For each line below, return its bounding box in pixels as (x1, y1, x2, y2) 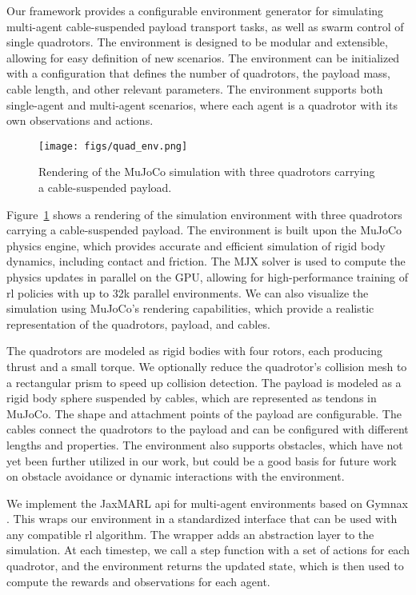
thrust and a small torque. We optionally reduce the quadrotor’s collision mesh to (6, 357, 407, 374)
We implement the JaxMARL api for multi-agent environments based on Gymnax (6, 494, 408, 511)
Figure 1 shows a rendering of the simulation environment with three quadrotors (6, 206, 402, 222)
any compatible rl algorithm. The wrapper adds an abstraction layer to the (6, 525, 374, 542)
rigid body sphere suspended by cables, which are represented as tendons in (6, 389, 377, 406)
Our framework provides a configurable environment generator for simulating (6, 2, 384, 18)
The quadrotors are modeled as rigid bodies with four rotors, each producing (6, 342, 383, 359)
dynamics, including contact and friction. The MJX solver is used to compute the (6, 253, 406, 270)
